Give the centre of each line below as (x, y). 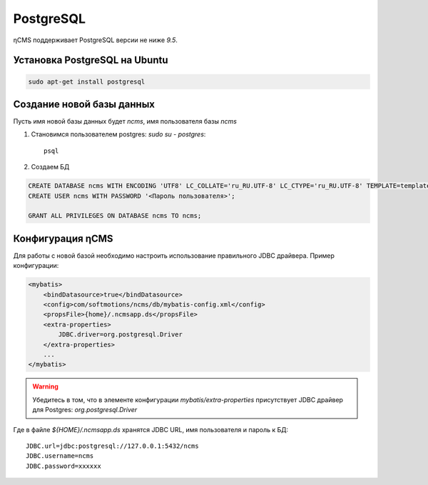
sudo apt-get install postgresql (87, 81)
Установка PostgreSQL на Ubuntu (91, 60)
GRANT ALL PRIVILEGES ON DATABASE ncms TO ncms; (115, 216)
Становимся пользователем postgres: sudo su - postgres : (118, 134)
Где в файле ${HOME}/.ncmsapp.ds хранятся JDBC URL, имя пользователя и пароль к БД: (151, 429)
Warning (45, 386)
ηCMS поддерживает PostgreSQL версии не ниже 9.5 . (96, 40)
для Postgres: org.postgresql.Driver (85, 410)
